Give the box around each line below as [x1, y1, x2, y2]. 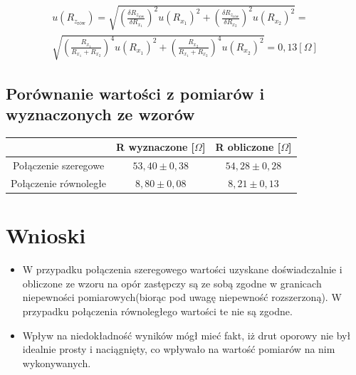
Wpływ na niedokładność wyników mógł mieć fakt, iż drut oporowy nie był [22, 327, 351, 342]
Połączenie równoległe [11, 175, 107, 190]
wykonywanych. [22, 355, 91, 370]
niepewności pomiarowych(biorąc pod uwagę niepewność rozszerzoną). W [22, 290, 342, 305]
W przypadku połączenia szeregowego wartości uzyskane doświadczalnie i [22, 262, 342, 277]
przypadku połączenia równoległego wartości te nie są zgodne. [22, 303, 293, 318]
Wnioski [6, 221, 86, 250]
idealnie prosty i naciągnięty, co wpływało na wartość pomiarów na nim [22, 342, 335, 356]
